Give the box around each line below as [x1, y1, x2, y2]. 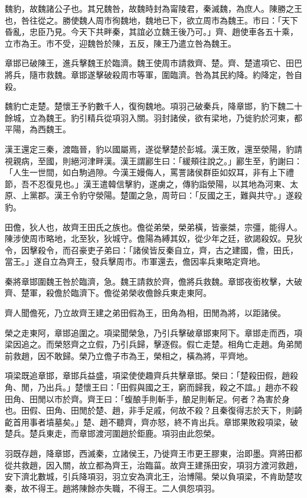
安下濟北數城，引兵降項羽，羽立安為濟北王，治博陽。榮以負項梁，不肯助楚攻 [5, 470, 302, 483]
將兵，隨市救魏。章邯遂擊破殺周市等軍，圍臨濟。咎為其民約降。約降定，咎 [5, 68, 294, 80]
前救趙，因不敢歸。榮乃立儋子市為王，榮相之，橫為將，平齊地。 [5, 349, 253, 362]
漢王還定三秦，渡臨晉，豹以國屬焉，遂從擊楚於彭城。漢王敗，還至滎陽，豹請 [5, 142, 302, 155]
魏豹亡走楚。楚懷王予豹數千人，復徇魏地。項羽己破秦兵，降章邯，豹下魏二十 [5, 100, 302, 112]
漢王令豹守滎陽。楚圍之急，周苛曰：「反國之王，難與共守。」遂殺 [54, 189, 302, 201]
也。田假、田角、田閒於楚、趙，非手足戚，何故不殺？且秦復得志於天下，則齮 [5, 404, 302, 416]
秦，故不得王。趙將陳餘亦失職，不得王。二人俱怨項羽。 [5, 481, 220, 494]
